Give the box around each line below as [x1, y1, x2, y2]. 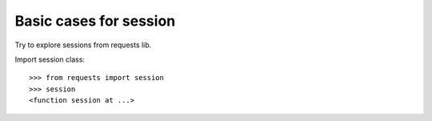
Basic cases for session [14, 12, 176, 30]
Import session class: [14, 54, 86, 64]
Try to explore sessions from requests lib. [14, 40, 152, 50]
